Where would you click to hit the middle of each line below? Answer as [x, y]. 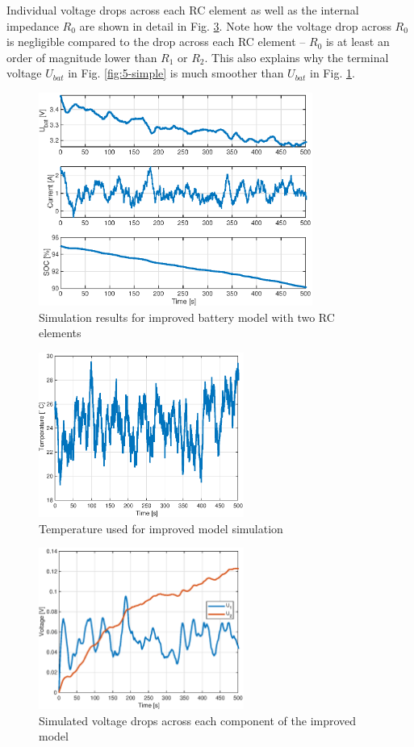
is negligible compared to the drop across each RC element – [156, 42]
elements [60, 333]
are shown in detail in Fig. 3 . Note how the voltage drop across [235, 25]
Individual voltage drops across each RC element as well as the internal [183, 10]
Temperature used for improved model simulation [161, 528]
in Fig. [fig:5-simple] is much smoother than [176, 73]
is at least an [358, 42]
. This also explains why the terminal [297, 57]
